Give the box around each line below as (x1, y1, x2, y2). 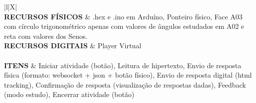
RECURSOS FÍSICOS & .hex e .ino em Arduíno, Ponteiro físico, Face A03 (4, 11, 243, 21)
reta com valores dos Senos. (4, 30, 87, 41)
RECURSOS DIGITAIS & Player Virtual (4, 40, 142, 51)
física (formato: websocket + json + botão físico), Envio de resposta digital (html (4, 70, 252, 80)
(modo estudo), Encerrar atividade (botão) (4, 89, 135, 100)
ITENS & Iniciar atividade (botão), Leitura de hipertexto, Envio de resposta (4, 60, 242, 70)
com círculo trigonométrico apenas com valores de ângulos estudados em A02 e (4, 21, 245, 31)
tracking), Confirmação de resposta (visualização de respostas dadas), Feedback (4, 79, 246, 90)
